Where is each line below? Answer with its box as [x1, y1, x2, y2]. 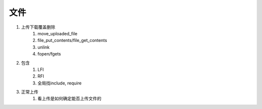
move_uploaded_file [37, 30, 78, 36]
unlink [37, 44, 50, 50]
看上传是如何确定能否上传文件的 [37, 95, 101, 101]
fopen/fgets [37, 51, 61, 57]
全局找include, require [37, 80, 82, 86]
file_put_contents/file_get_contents [37, 38, 107, 43]
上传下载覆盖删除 [21, 24, 55, 30]
